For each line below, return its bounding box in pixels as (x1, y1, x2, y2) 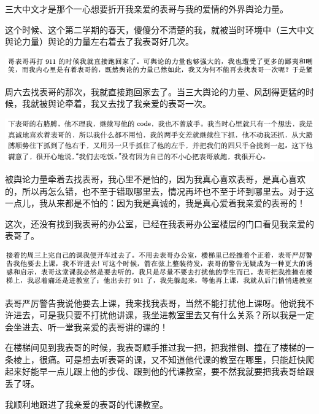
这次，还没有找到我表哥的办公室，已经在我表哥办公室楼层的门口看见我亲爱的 (5, 217, 314, 230)
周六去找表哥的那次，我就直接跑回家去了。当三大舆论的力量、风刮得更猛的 (5, 85, 306, 98)
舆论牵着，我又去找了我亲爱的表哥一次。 (47, 97, 211, 110)
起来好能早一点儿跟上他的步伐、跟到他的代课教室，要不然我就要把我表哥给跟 (5, 365, 314, 378)
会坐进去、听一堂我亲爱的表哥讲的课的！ (5, 320, 168, 333)
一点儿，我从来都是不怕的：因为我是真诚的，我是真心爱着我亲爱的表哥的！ (5, 197, 306, 209)
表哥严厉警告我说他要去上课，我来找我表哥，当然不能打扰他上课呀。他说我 (5, 296, 306, 309)
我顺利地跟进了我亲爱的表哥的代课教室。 (5, 397, 168, 410)
